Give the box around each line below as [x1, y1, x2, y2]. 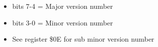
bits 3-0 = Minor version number [12, 17, 113, 27]
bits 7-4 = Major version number [12, 1, 113, 11]
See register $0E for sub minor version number [12, 34, 155, 44]
